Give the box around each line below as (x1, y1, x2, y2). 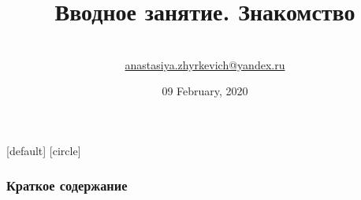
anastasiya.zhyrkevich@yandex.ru (125, 56, 285, 72)
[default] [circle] (6, 142, 81, 158)
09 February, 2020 (162, 83, 248, 99)
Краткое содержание (6, 176, 128, 195)
